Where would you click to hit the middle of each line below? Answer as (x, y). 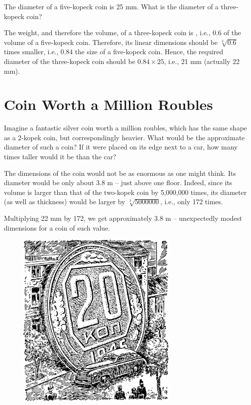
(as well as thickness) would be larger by (65, 202)
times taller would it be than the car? (60, 157)
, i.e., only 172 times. (192, 202)
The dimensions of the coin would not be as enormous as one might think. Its (120, 173)
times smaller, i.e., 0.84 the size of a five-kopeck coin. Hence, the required (114, 52)
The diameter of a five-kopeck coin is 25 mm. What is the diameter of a (111, 6)
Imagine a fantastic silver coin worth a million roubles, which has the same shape (125, 128)
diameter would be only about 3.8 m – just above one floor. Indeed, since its (118, 182)
